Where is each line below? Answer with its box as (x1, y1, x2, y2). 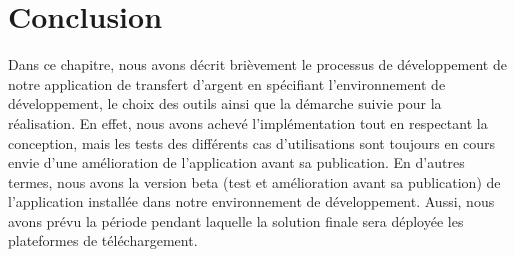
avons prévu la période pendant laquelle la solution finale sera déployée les (8, 210, 464, 231)
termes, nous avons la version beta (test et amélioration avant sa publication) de (8, 171, 501, 192)
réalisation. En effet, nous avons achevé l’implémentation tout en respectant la (8, 112, 488, 133)
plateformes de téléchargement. (8, 230, 198, 251)
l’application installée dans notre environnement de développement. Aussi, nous (8, 191, 495, 212)
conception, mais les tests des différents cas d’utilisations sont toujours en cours (8, 132, 496, 153)
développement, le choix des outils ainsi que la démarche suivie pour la (8, 93, 442, 114)
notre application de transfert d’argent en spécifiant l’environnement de (8, 73, 446, 94)
